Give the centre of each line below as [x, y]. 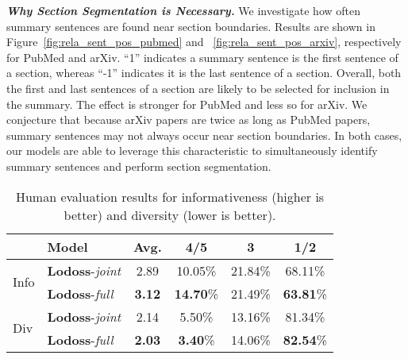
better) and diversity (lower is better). [170, 214]
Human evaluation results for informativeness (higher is [170, 196]
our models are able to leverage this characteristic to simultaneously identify [192, 151]
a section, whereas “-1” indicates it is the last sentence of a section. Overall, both [204, 73]
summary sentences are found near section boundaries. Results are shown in [191, 26]
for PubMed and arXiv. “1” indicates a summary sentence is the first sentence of [202, 57]
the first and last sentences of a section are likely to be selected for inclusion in [198, 88]
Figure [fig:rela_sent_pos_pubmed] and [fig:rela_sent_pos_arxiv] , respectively [204, 42]
